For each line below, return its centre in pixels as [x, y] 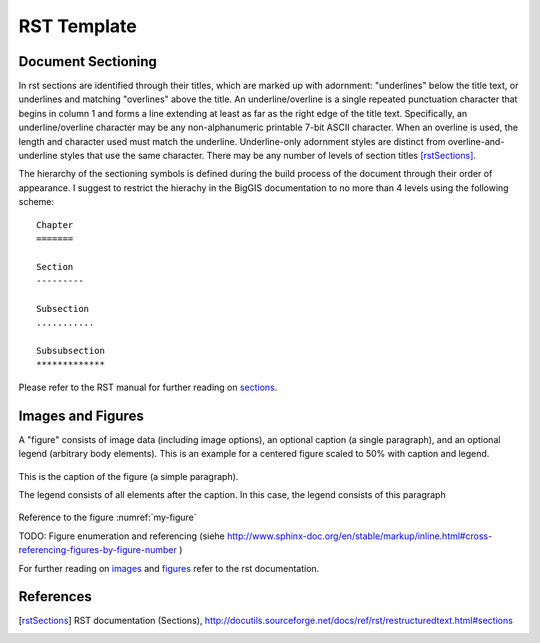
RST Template [77, 26]
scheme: [36, 202]
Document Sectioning [87, 61]
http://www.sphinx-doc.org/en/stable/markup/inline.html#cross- [359, 536]
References [55, 596]
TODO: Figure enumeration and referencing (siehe [121, 536]
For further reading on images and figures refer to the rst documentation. [169, 568]
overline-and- [476, 141]
